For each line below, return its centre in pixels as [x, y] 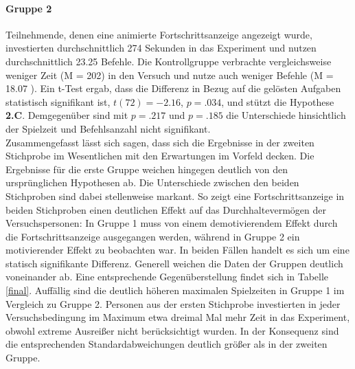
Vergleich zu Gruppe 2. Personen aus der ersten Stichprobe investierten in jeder [173, 303]
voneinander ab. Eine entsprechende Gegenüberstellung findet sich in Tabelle [167, 277]
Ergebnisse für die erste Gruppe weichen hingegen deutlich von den [147, 169]
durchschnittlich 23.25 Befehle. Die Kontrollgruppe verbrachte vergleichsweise [169, 61]
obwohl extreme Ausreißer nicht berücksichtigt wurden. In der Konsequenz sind [172, 330]
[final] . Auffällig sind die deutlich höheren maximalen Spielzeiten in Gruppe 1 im [175, 290]
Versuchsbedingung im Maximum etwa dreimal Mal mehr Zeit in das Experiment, [178, 317]
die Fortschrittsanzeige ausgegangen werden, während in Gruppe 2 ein [153, 236]
